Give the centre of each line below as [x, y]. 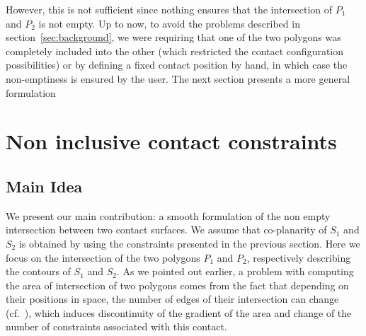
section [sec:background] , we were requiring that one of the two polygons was [173, 37]
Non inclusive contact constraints [171, 141]
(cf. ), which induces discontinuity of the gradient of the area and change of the [179, 312]
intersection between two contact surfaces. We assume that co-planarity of [166, 230]
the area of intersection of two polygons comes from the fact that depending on [177, 285]
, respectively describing [299, 257]
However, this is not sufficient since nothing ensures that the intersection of [169, 9]
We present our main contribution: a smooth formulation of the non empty [168, 215]
